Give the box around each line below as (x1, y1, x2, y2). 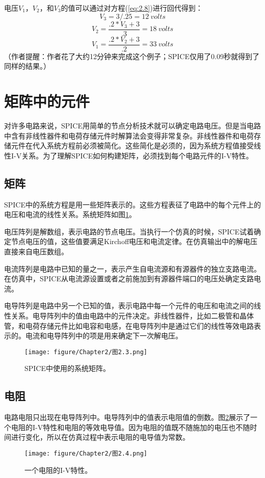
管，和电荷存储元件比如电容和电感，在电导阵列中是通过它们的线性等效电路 (4, 320, 254, 331)
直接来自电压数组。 (4, 246, 68, 256)
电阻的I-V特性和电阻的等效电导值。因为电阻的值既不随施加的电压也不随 (11, 421, 250, 432)
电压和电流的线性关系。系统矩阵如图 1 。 (4, 209, 136, 220)
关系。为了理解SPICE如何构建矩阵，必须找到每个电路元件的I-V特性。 (21, 150, 253, 161)
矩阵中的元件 (4, 91, 90, 112)
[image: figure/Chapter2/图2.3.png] (24, 348, 147, 356)
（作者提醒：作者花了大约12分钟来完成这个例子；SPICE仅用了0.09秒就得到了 (4, 50, 259, 61)
